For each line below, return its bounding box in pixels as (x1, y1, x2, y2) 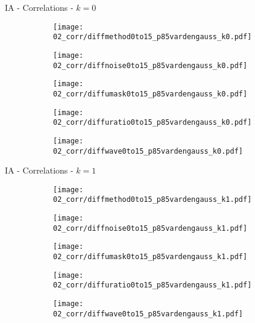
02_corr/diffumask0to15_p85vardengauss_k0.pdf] (53, 89, 248, 98)
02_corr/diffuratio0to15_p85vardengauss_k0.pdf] (53, 118, 252, 127)
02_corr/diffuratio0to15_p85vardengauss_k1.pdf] (53, 281, 252, 290)
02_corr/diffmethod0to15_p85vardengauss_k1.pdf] (53, 195, 252, 204)
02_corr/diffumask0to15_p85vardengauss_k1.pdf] (53, 252, 248, 262)
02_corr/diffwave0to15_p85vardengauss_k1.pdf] (53, 309, 243, 318)
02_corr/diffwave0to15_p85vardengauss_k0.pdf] (53, 146, 243, 155)
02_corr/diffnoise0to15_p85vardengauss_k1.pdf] (53, 224, 248, 233)
